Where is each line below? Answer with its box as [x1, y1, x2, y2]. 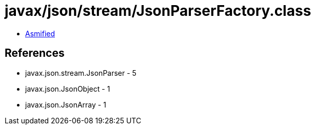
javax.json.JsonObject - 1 [25, 84, 110, 93]
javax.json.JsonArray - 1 [25, 100, 106, 109]
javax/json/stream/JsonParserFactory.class [5, 2, 311, 19]
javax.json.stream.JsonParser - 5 [25, 68, 136, 77]
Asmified [25, 29, 55, 38]
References [5, 47, 65, 60]
